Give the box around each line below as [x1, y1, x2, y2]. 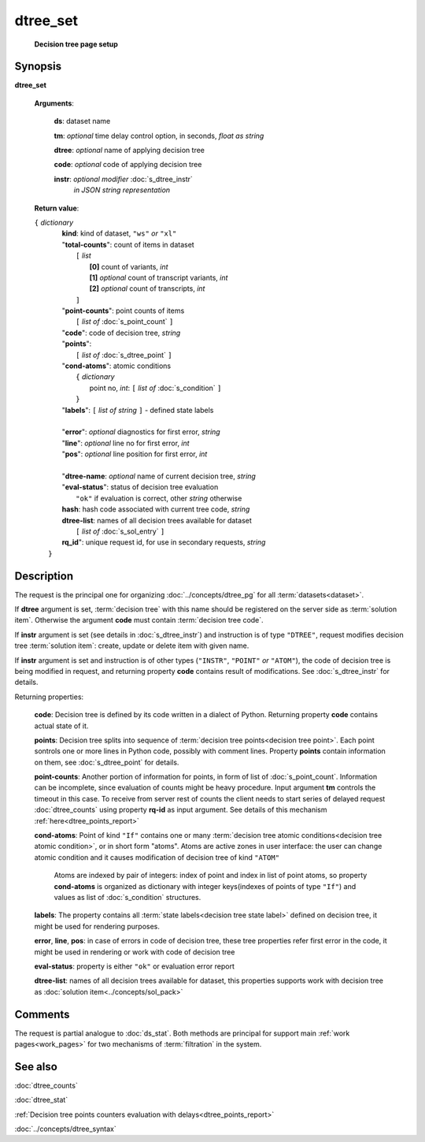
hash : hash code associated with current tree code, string [61, 504, 250, 514]
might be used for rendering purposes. [34, 921, 161, 931]
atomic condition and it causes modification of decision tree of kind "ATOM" [34, 852, 279, 862]
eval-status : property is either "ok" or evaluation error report [34, 962, 235, 971]
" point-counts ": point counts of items [61, 306, 185, 315]
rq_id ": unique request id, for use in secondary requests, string [61, 538, 266, 547]
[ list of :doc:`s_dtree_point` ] [76, 350, 172, 359]
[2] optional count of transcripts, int [89, 284, 205, 293]
